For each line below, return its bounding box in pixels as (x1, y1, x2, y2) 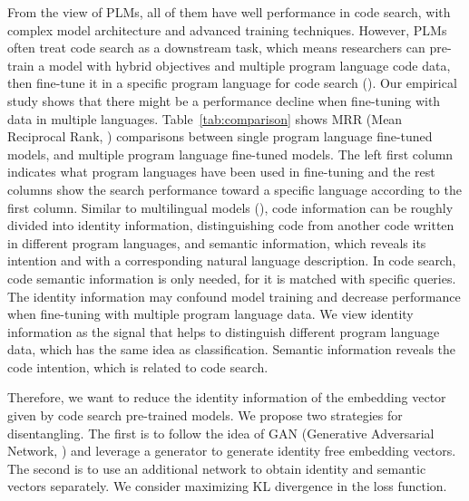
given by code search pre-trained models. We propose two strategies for (7, 406, 403, 425)
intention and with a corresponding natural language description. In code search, (7, 251, 456, 270)
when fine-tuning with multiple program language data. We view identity (7, 304, 414, 323)
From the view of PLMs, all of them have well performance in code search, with (7, 3, 451, 21)
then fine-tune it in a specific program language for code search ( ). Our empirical (7, 73, 457, 92)
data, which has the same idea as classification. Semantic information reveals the (7, 340, 456, 359)
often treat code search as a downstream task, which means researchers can (7, 38, 425, 57)
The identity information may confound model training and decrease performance (7, 286, 461, 305)
